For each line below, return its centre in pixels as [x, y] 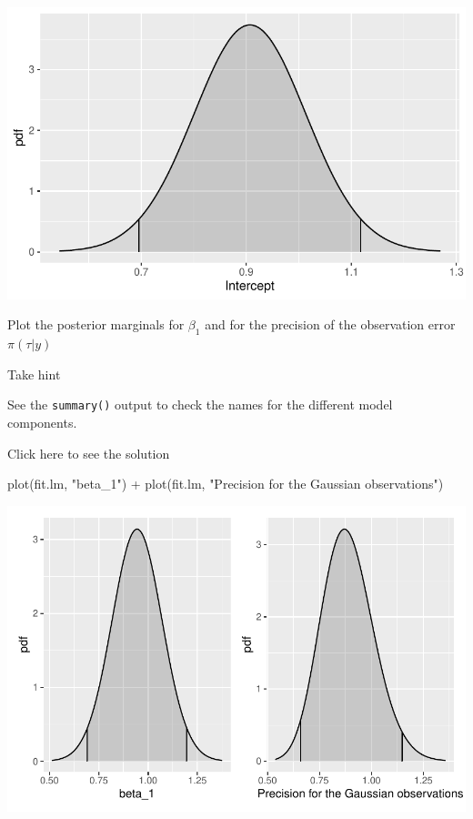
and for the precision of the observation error [330, 324]
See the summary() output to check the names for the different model [200, 404]
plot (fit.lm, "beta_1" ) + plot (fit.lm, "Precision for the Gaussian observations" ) [226, 484]
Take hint [34, 374]
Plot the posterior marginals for [96, 324]
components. [42, 422]
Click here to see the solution [89, 453]
